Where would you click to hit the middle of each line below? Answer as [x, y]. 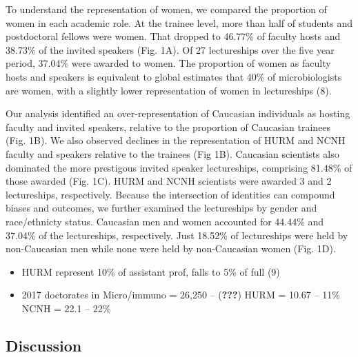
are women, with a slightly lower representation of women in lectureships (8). [169, 90]
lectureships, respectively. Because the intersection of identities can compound [170, 194]
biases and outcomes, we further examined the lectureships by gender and [161, 208]
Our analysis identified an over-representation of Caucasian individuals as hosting [178, 113]
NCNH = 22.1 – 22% [66, 308]
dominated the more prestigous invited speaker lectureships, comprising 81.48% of [179, 167]
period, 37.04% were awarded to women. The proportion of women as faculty [168, 63]
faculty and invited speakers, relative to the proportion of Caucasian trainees [168, 126]
